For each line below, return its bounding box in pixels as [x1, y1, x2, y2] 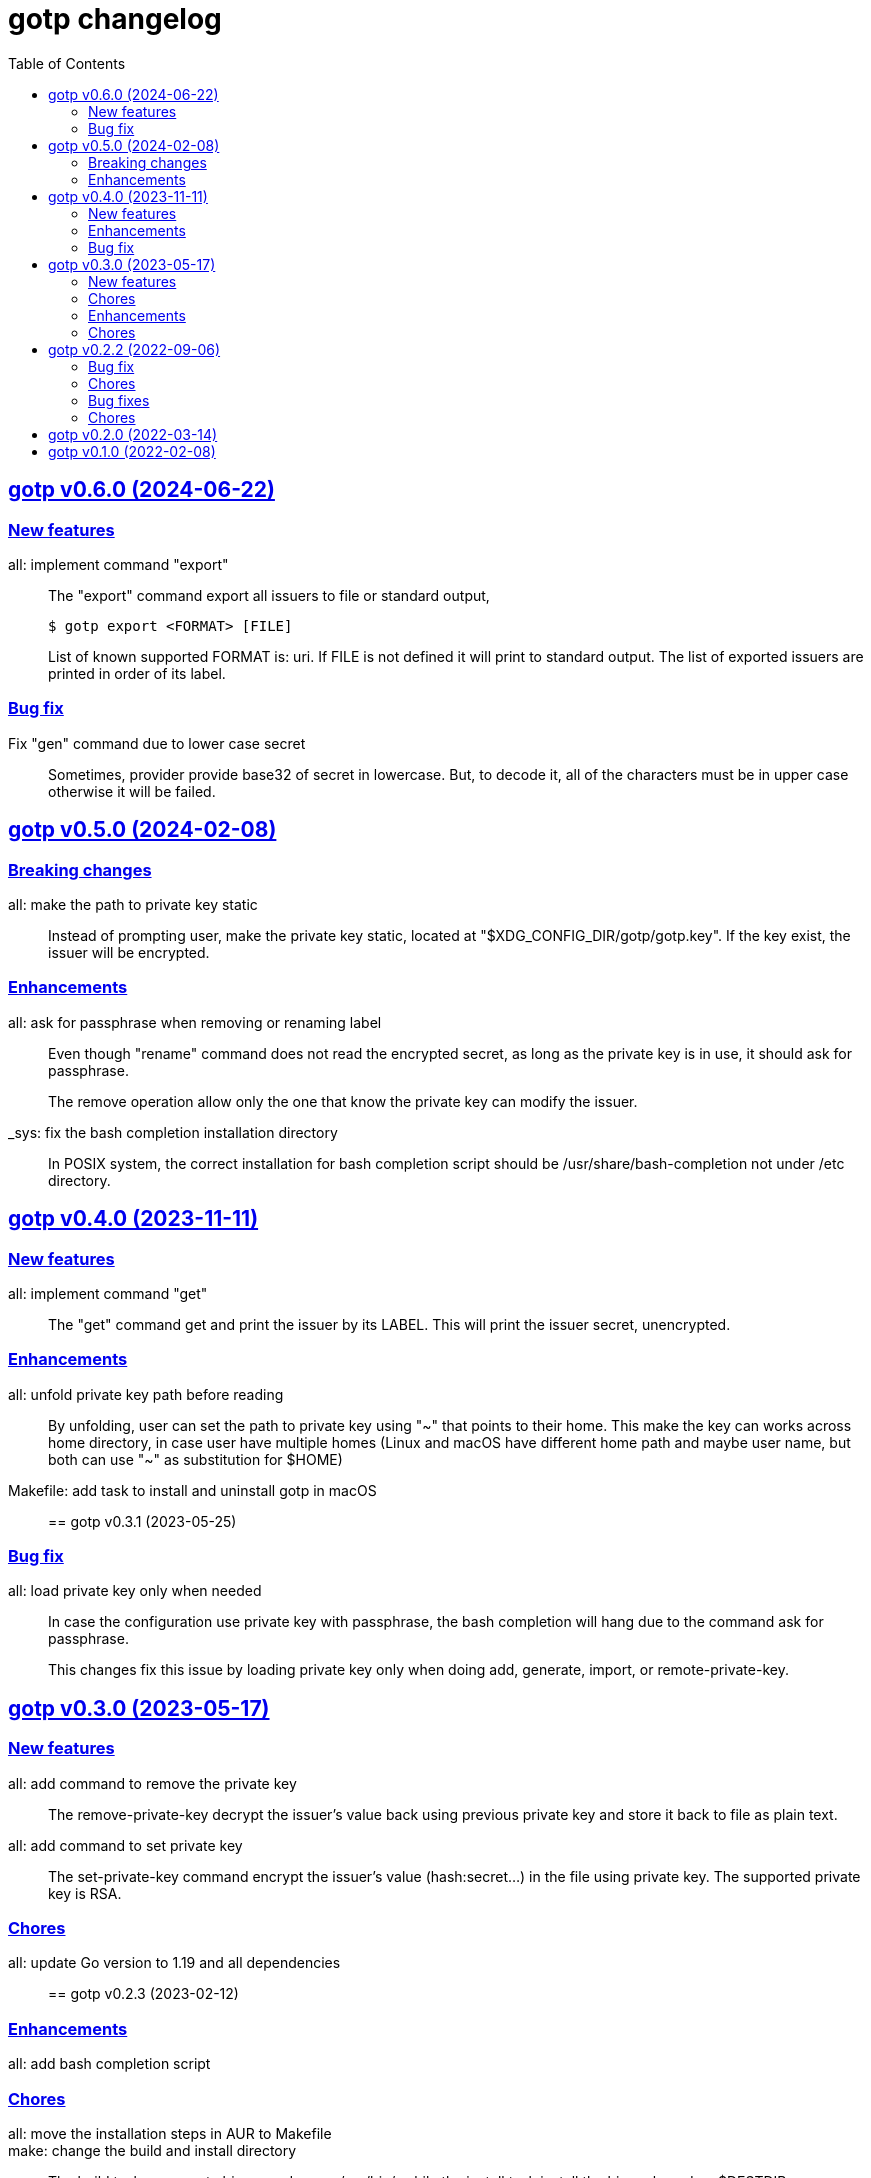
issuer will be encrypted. [48, 943, 210, 961]
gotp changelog [8, 2, 222, 36]
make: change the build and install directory [8, 2141, 297, 2159]
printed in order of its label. [48, 664, 226, 682]
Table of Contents [8, 54, 126, 72]
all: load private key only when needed [8, 1582, 262, 1600]
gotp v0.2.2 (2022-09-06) [48, 340, 221, 358]
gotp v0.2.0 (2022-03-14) [48, 425, 218, 443]
